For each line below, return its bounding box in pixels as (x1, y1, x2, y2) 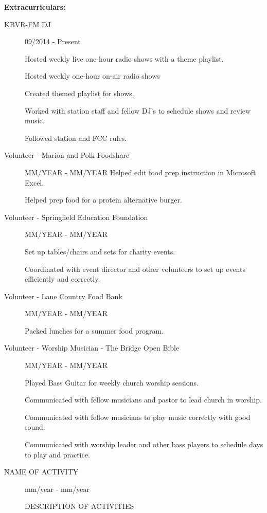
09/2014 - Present (25, 36, 81, 47)
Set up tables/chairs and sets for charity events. (25, 246, 175, 256)
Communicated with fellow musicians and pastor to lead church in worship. (25, 394, 262, 405)
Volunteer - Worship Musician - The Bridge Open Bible (4, 342, 180, 353)
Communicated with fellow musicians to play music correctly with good (25, 411, 251, 422)
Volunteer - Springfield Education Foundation (4, 211, 148, 222)
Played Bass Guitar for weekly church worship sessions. (25, 377, 199, 388)
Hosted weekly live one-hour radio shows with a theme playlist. (25, 53, 224, 64)
